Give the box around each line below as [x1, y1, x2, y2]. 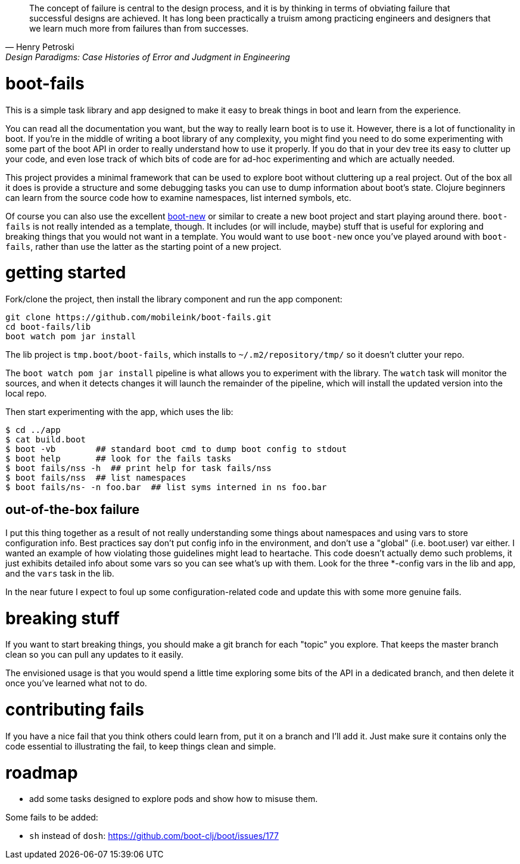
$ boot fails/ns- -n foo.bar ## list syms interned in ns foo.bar [5, 482, 327, 492]
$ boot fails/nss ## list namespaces [5, 473, 186, 482]
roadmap [5, 762, 78, 783]
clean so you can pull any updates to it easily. [5, 649, 183, 660]
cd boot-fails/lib [5, 322, 91, 332]
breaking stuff [5, 608, 120, 628]
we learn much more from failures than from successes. [29, 23, 249, 33]
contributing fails [5, 699, 144, 720]
